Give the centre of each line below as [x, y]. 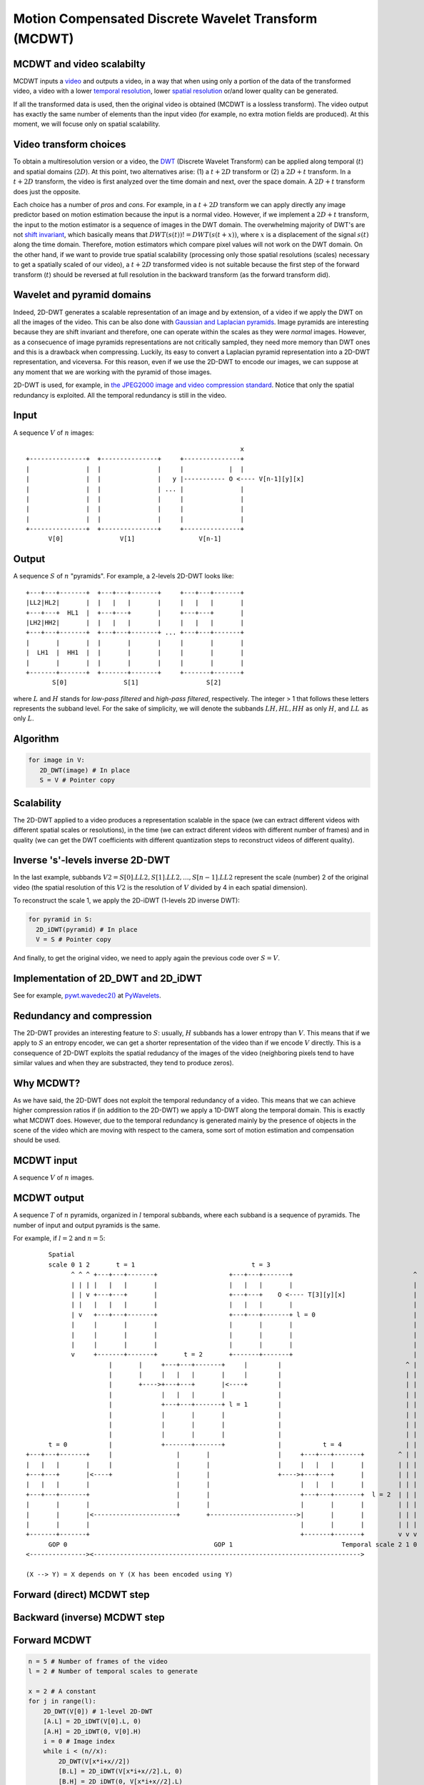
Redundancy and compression [83, 1016]
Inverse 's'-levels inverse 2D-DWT [92, 860]
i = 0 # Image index [79, 1741]
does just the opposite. [47, 191]
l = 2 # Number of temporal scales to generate [113, 1671]
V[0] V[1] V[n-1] [135, 539]
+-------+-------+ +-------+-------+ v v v [222, 1534]
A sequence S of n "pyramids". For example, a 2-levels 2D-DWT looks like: [123, 576]
